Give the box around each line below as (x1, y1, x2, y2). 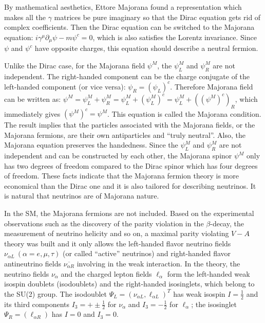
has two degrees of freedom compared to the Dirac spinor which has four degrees (4, 160, 258, 171)
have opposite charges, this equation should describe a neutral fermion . (34, 43, 258, 53)
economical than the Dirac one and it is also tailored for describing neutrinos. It (4, 180, 256, 191)
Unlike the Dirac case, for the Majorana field (4, 60, 145, 70)
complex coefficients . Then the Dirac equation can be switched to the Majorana (4, 22, 255, 32)
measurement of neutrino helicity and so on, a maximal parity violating (4, 228, 229, 239)
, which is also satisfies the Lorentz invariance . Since (92, 31, 257, 42)
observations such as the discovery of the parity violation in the (4, 218, 204, 228)
